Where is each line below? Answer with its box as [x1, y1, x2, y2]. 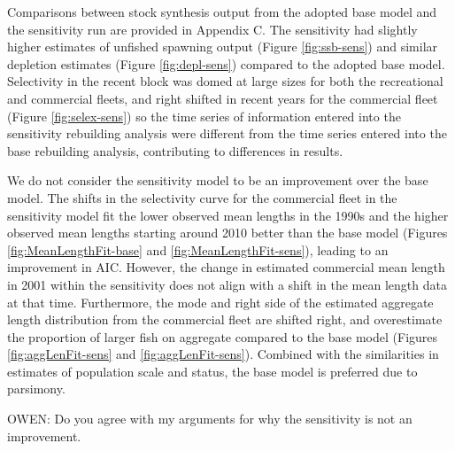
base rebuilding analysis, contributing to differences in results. [7, 141, 343, 159]
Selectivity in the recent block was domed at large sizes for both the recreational [7, 72, 443, 90]
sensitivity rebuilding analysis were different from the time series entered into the [7, 124, 447, 143]
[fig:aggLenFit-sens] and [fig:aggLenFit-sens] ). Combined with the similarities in [7, 345, 439, 363]
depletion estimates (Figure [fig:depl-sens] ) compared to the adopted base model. [7, 54, 445, 73]
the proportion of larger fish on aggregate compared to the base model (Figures [7, 327, 438, 346]
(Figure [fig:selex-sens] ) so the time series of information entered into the [7, 106, 401, 125]
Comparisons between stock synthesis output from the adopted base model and [7, 3, 437, 20]
